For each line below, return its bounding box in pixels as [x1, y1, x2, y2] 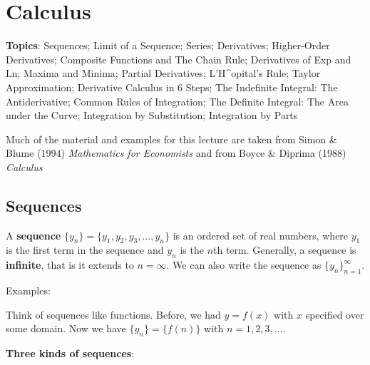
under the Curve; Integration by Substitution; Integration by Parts [6, 108, 298, 123]
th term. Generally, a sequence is [213, 242, 356, 257]
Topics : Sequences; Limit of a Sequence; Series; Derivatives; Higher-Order [6, 38, 330, 53]
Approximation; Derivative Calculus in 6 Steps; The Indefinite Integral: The [6, 79, 338, 94]
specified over [305, 307, 364, 322]
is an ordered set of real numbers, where [173, 227, 349, 242]
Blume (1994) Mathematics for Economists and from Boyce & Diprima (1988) [6, 145, 346, 160]
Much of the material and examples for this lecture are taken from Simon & [6, 131, 337, 146]
